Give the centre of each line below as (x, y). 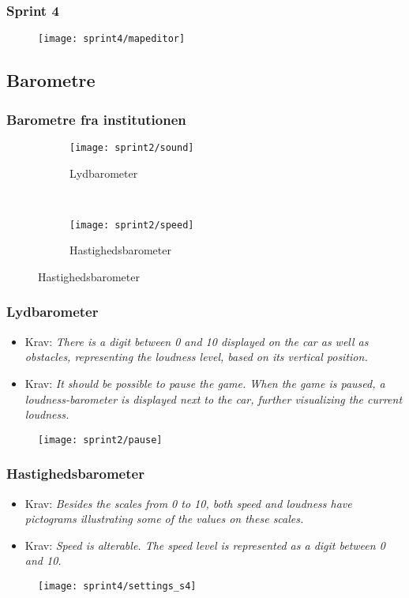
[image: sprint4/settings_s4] (117, 586)
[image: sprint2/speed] (132, 225)
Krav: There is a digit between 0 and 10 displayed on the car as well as (197, 341)
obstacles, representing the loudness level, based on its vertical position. (196, 357)
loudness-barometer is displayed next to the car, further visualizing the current (214, 399)
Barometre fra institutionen (96, 119)
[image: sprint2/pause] (100, 440)
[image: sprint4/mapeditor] (112, 39)
